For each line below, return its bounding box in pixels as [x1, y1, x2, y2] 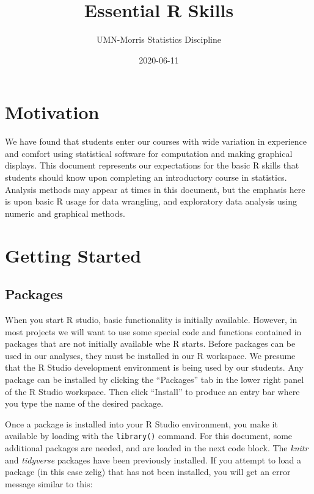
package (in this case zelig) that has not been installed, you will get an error [5, 465, 291, 478]
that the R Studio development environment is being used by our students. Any [5, 361, 304, 374]
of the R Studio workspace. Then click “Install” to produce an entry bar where [5, 385, 300, 398]
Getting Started [5, 242, 142, 267]
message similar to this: [5, 477, 93, 490]
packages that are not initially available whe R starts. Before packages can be [5, 337, 296, 350]
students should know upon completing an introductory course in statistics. [5, 171, 287, 184]
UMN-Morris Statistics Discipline [97, 33, 221, 46]
